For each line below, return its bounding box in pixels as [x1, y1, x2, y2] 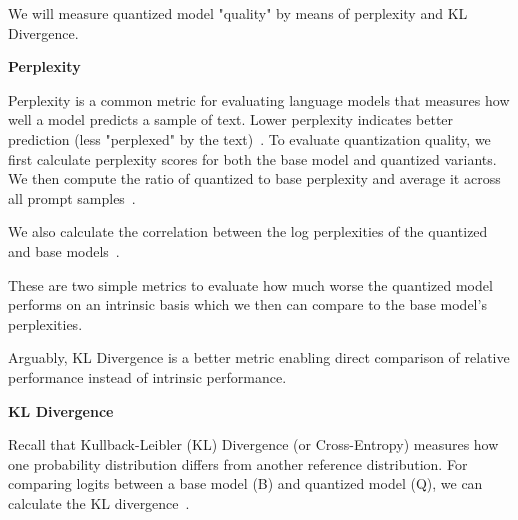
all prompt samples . [8, 187, 136, 208]
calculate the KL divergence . [8, 492, 190, 513]
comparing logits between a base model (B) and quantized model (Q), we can [8, 473, 483, 494]
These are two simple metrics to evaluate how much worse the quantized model [8, 274, 493, 295]
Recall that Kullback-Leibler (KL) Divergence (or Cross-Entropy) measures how [8, 434, 499, 455]
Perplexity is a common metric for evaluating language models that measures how [8, 89, 510, 110]
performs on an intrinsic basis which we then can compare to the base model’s [8, 294, 487, 315]
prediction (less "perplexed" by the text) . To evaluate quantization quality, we [8, 128, 491, 149]
